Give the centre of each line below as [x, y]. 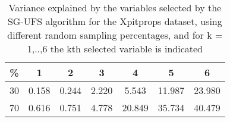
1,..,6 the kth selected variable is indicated [115, 49]
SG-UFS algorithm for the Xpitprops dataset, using [115, 21]
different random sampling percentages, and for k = [115, 35]
